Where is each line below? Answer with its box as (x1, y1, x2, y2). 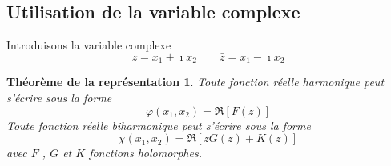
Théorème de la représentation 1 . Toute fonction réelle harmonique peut (6, 73, 385, 90)
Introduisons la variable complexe (6, 37, 171, 53)
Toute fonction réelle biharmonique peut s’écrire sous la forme (6, 117, 311, 133)
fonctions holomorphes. (89, 144, 202, 161)
